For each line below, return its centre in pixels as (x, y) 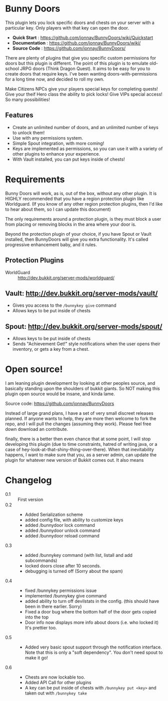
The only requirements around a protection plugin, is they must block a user (83, 219)
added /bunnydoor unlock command (62, 530)
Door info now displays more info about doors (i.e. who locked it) (92, 622)
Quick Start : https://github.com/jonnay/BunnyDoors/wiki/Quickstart (83, 38)
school (12, 69)
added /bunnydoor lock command (60, 525)
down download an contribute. (37, 429)
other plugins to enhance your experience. (56, 154)
